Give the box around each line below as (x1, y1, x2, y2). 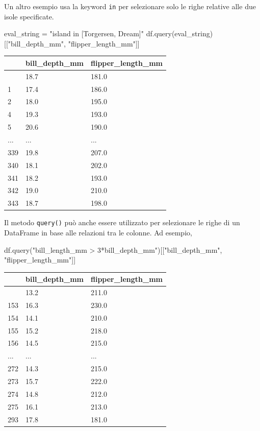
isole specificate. (4, 11, 54, 21)
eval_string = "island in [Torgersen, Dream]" (4, 28, 144, 39)
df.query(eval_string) (146, 28, 213, 39)
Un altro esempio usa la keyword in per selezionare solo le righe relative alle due (4, 1, 256, 11)
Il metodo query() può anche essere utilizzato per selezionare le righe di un (4, 217, 240, 228)
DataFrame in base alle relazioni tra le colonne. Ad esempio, (4, 227, 192, 237)
